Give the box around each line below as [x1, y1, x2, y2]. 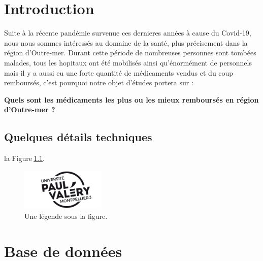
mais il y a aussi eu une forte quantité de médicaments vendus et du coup [4, 67, 234, 78]
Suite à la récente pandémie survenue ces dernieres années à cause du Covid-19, [4, 27, 251, 38]
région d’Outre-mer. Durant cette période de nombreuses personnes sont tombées [4, 47, 256, 58]
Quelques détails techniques [4, 129, 152, 145]
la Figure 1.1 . [4, 153, 45, 164]
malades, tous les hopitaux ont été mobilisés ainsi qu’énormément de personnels [4, 57, 252, 68]
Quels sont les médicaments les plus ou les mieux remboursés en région [4, 94, 259, 105]
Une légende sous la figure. [24, 210, 108, 221]
